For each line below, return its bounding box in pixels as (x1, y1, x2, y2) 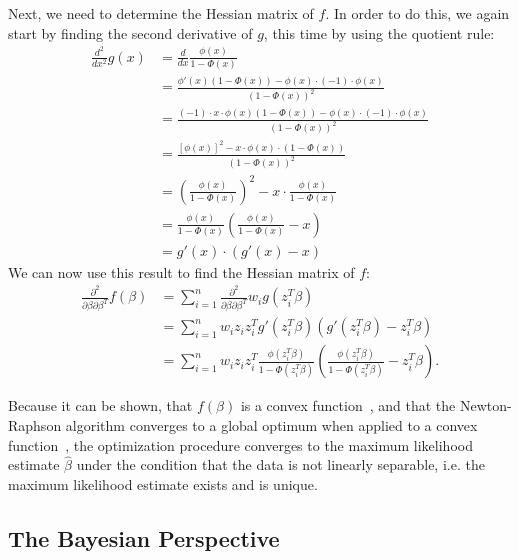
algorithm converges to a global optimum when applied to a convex (65, 414, 478, 435)
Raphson (8, 414, 62, 435)
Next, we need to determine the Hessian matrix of (8, 3, 314, 23)
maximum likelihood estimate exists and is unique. (8, 473, 318, 494)
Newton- (459, 395, 512, 416)
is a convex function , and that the (240, 395, 456, 416)
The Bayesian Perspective (8, 522, 280, 553)
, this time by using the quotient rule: (263, 22, 495, 43)
